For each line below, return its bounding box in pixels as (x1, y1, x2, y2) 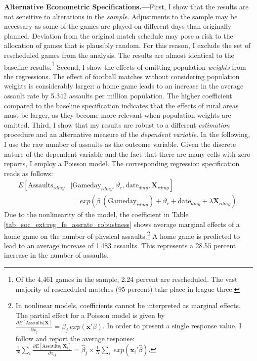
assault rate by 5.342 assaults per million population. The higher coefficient (4, 90, 232, 100)
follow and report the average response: (15, 333, 135, 343)
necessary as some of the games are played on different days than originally (4, 21, 232, 31)
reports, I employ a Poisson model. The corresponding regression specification (4, 158, 240, 169)
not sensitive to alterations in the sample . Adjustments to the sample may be (4, 11, 238, 21)
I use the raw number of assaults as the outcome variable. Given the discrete (4, 138, 236, 149)
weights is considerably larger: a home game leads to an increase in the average (4, 81, 244, 91)
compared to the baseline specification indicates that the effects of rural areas (4, 100, 239, 110)
